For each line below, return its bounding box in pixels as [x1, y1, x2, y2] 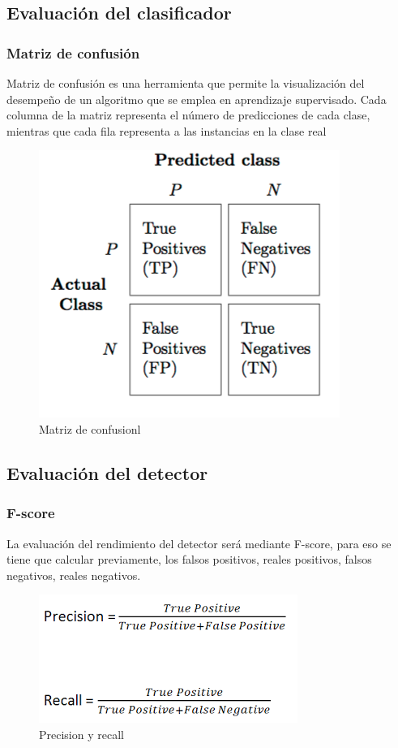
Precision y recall [39, 725, 124, 742]
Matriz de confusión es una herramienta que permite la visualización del [6, 75, 365, 91]
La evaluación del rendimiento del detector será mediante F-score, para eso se [6, 534, 392, 551]
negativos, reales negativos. [6, 566, 141, 583]
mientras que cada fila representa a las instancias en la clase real [6, 122, 327, 139]
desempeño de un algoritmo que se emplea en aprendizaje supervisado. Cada [6, 90, 387, 107]
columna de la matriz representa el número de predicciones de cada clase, [6, 106, 370, 123]
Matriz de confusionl [39, 420, 141, 437]
